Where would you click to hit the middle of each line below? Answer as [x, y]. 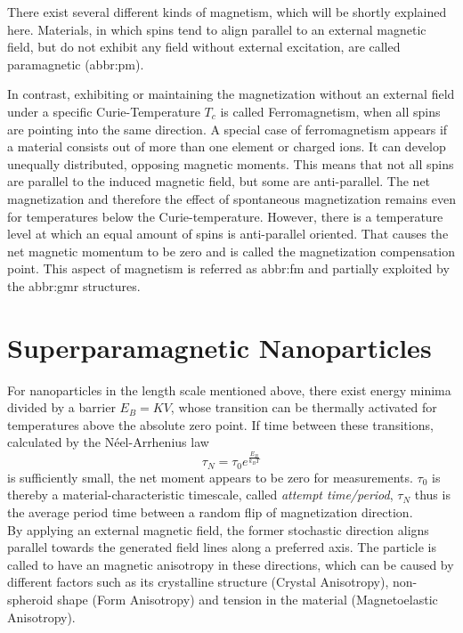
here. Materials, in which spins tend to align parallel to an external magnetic [217, 29]
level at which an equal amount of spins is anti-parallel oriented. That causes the [228, 234]
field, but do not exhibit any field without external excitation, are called [204, 47]
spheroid [30, 599]
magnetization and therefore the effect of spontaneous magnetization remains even [231, 198]
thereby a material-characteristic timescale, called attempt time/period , [200, 495]
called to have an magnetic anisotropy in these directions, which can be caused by [231, 564]
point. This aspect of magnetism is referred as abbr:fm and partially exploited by [228, 268]
